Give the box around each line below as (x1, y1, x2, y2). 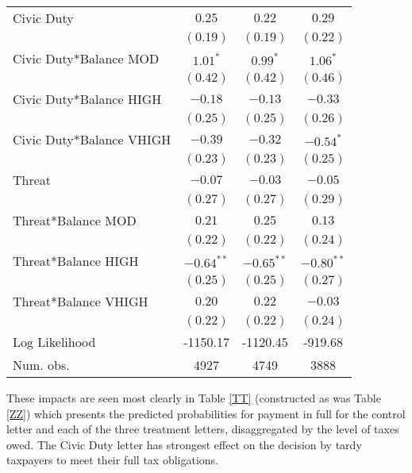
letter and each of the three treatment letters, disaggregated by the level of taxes (6, 421, 399, 437)
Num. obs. (13, 356, 70, 374)
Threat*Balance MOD (13, 211, 137, 229)
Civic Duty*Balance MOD (13, 49, 160, 67)
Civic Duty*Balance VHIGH (13, 130, 171, 148)
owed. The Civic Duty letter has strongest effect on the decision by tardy (6, 436, 362, 452)
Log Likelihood (13, 333, 96, 351)
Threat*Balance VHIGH (13, 292, 148, 310)
